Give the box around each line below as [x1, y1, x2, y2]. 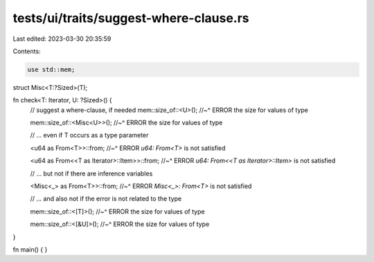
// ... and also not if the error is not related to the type [30, 194, 182, 203]
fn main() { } [12, 245, 48, 254]
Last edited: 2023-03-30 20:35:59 [12, 35, 112, 43]
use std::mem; [27, 66, 75, 73]
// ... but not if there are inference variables [30, 169, 153, 178]
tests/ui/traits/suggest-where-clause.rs [12, 10, 249, 26]
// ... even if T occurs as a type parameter [30, 131, 149, 140]
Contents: [12, 47, 41, 55]
